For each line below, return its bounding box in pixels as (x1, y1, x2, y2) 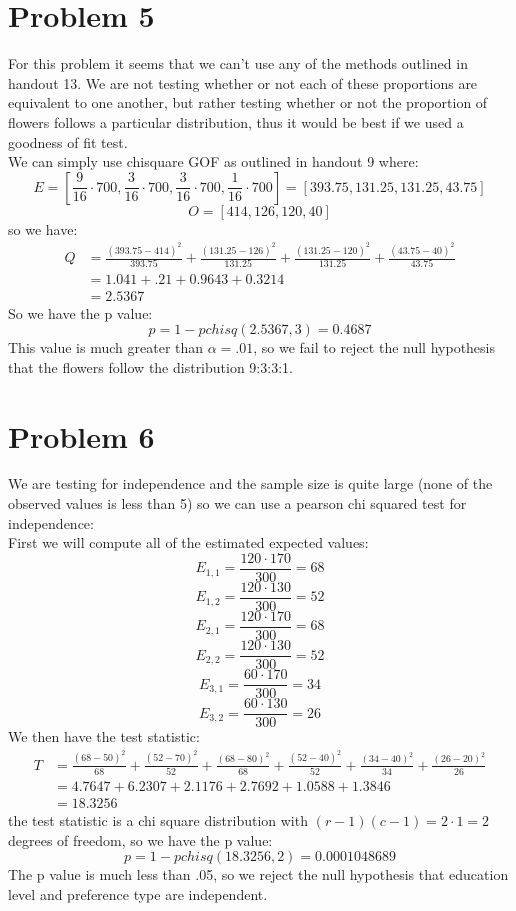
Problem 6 (8, 415, 155, 456)
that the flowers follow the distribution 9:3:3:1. (8, 356, 293, 377)
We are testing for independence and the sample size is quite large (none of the (8, 473, 493, 494)
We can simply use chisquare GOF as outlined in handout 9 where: (8, 151, 419, 172)
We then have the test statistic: (8, 726, 200, 747)
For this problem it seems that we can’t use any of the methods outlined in (8, 53, 468, 74)
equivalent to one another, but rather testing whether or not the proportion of (8, 92, 488, 113)
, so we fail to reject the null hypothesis (253, 337, 496, 358)
